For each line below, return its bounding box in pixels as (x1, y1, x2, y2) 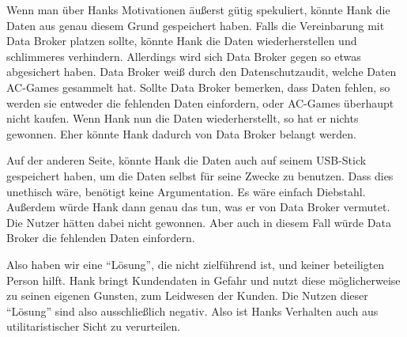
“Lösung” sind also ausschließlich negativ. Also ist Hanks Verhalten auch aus (6, 302, 379, 319)
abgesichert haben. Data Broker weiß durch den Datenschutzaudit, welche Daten (6, 63, 397, 80)
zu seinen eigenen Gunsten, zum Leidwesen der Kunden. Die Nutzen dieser (6, 287, 368, 304)
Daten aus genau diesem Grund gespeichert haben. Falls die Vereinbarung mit (6, 17, 385, 33)
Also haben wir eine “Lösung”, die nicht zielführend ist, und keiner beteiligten (6, 256, 385, 272)
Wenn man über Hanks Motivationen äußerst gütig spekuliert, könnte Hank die (6, 2, 390, 17)
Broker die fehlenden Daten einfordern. (6, 229, 195, 246)
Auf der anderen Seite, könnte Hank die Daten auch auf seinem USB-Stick (6, 152, 367, 168)
